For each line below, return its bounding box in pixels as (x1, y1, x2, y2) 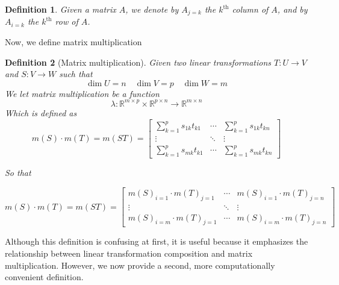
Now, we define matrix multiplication (5, 36, 142, 48)
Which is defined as (5, 106, 77, 119)
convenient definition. (5, 271, 84, 283)
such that (59, 67, 93, 80)
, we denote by (125, 3, 179, 15)
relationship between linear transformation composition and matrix (5, 247, 253, 260)
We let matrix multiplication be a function (5, 87, 160, 99)
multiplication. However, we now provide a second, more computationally (5, 258, 275, 271)
